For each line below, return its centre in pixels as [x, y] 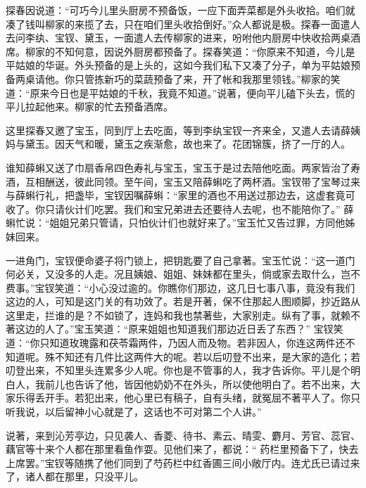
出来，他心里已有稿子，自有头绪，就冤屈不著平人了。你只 [227, 398]
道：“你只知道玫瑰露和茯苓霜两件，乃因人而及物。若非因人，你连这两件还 [176, 343]
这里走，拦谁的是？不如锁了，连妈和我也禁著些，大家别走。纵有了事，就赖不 [183, 315]
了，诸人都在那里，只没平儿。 [75, 476]
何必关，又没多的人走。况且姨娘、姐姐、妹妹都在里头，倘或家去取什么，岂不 [183, 274]
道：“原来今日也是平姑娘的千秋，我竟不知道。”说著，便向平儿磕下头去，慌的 [181, 92]
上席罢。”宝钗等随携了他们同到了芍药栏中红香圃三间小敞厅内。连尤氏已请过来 [183, 462]
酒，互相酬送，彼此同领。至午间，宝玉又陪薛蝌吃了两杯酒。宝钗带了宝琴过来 [183, 181]
